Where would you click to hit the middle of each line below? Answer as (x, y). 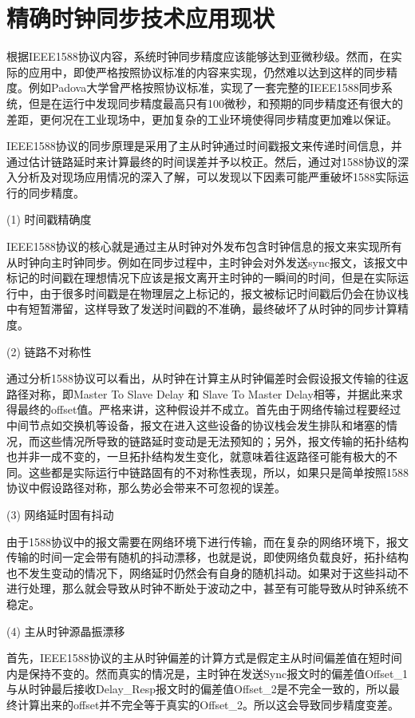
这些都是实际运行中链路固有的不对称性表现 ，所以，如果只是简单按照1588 (218, 472)
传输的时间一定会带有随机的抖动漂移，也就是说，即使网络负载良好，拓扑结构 (207, 557)
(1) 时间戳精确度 (49, 219)
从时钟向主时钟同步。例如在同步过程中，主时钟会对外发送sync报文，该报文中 (207, 262)
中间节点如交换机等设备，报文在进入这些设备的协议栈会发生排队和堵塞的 (196, 425)
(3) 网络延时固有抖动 (60, 514)
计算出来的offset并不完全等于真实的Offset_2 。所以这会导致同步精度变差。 (208, 704)
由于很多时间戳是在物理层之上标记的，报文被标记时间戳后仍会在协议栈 (224, 293)
